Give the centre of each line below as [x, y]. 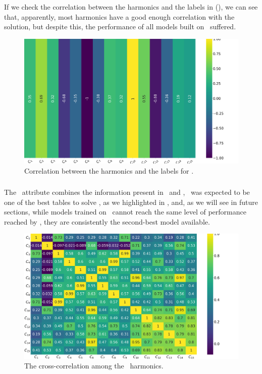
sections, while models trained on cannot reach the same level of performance [125, 212]
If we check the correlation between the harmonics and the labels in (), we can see [131, 7]
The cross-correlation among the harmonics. [94, 366]
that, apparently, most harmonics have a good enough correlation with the [119, 16]
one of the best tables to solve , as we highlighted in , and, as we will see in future [131, 202]
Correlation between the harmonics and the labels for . [109, 170]
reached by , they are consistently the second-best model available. [107, 221]
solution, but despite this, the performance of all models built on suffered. [120, 26]
